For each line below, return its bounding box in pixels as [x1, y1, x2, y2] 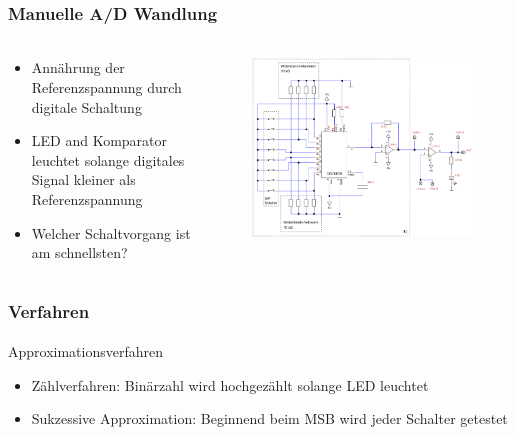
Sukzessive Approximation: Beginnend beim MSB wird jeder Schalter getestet [31, 408, 508, 429]
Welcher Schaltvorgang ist [31, 222, 191, 243]
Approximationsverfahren [8, 341, 164, 362]
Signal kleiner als [31, 169, 136, 190]
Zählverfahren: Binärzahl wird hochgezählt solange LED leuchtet [31, 374, 429, 395]
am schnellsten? [31, 242, 128, 263]
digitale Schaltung [31, 96, 142, 117]
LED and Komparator [31, 130, 168, 151]
